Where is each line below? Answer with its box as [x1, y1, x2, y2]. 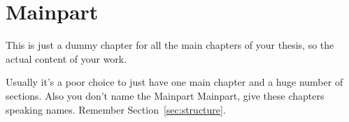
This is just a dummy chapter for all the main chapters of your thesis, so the [6, 38, 334, 52]
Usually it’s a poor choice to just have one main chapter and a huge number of [6, 75, 343, 89]
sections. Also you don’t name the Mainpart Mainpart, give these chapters [6, 88, 325, 102]
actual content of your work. [6, 51, 127, 66]
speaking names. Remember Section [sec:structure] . [6, 102, 226, 116]
